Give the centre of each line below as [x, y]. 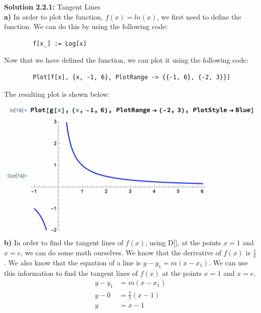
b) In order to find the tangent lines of [64, 243]
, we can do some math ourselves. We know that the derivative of [121, 253]
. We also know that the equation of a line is [73, 262]
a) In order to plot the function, [53, 16]
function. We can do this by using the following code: [86, 26]
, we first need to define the [199, 16]
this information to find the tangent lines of [71, 273]
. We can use [228, 262]
